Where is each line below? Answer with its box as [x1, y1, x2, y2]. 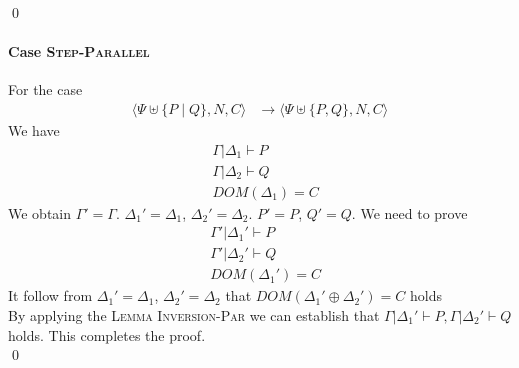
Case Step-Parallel [8, 41, 150, 62]
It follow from [8, 285, 93, 306]
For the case [8, 79, 83, 100]
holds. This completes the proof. [8, 324, 206, 345]
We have [8, 120, 60, 141]
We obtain [8, 202, 72, 223]
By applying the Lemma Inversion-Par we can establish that [8, 304, 380, 325]
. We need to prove [351, 202, 468, 223]
